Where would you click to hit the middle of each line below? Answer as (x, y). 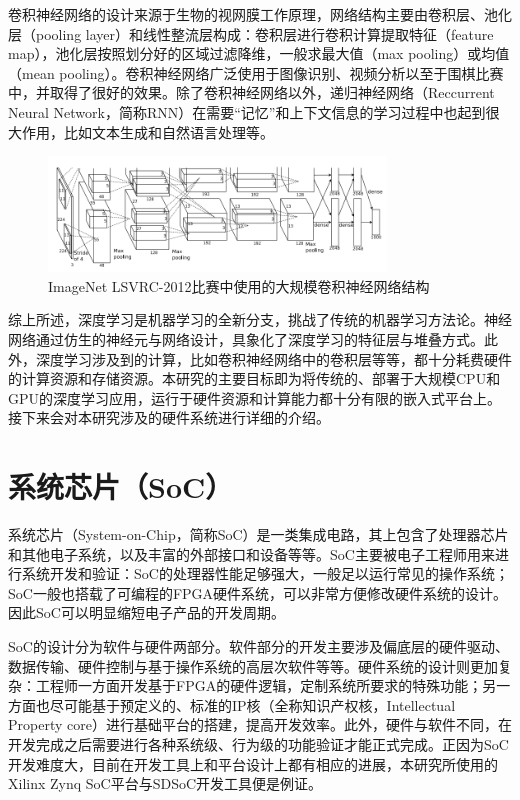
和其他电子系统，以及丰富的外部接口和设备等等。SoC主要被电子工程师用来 (251, 553)
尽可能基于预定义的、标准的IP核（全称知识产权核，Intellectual (252, 704)
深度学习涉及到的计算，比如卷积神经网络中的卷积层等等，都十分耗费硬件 (273, 358)
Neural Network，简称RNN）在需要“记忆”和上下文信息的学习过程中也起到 (247, 111)
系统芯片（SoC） (121, 486)
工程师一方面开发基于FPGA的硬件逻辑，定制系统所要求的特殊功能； (259, 685)
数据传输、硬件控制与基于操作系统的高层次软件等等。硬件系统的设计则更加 (253, 665)
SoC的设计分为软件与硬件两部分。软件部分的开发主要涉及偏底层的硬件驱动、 (258, 646)
